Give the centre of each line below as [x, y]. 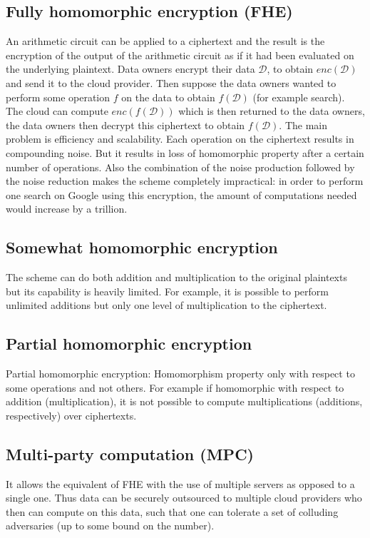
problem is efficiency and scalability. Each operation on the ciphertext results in [180, 139]
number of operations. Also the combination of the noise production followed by [180, 167]
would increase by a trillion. [67, 209]
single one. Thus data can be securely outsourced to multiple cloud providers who [184, 498]
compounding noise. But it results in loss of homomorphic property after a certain [185, 152]
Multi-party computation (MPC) [130, 453]
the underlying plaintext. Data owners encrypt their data [130, 69]
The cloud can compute [57, 111]
